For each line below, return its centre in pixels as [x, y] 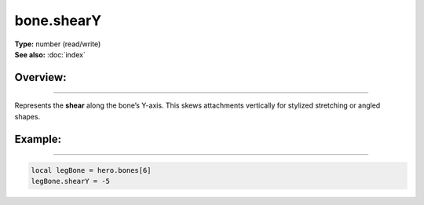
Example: [38, 139]
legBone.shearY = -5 [70, 181]
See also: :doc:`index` [50, 54]
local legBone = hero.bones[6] [91, 170]
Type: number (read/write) [58, 44]
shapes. [27, 116]
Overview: [40, 77]
